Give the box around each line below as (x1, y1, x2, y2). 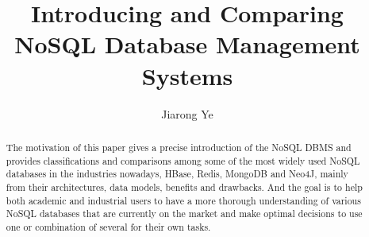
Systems (141, 59, 233, 91)
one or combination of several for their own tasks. (6, 220, 211, 233)
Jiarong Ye (161, 105, 213, 122)
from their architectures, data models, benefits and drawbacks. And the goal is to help (6, 180, 363, 193)
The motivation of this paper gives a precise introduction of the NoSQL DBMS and (6, 140, 352, 153)
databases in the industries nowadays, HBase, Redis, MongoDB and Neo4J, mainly (6, 167, 348, 181)
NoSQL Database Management (14, 28, 360, 60)
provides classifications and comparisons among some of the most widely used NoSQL (6, 153, 360, 167)
